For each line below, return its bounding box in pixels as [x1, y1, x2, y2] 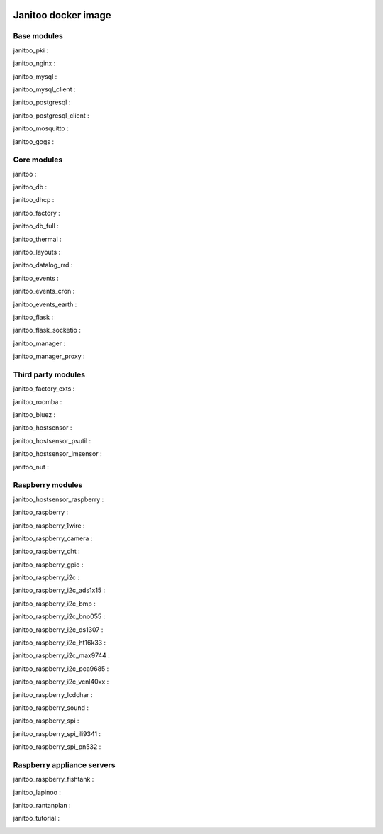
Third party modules [13, 369, 85, 379]
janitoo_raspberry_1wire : [13, 521, 85, 530]
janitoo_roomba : [13, 397, 62, 406]
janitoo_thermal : [13, 235, 62, 243]
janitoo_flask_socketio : [13, 326, 82, 335]
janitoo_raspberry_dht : [13, 547, 81, 556]
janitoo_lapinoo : [13, 788, 62, 796]
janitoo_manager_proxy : [13, 352, 85, 361]
